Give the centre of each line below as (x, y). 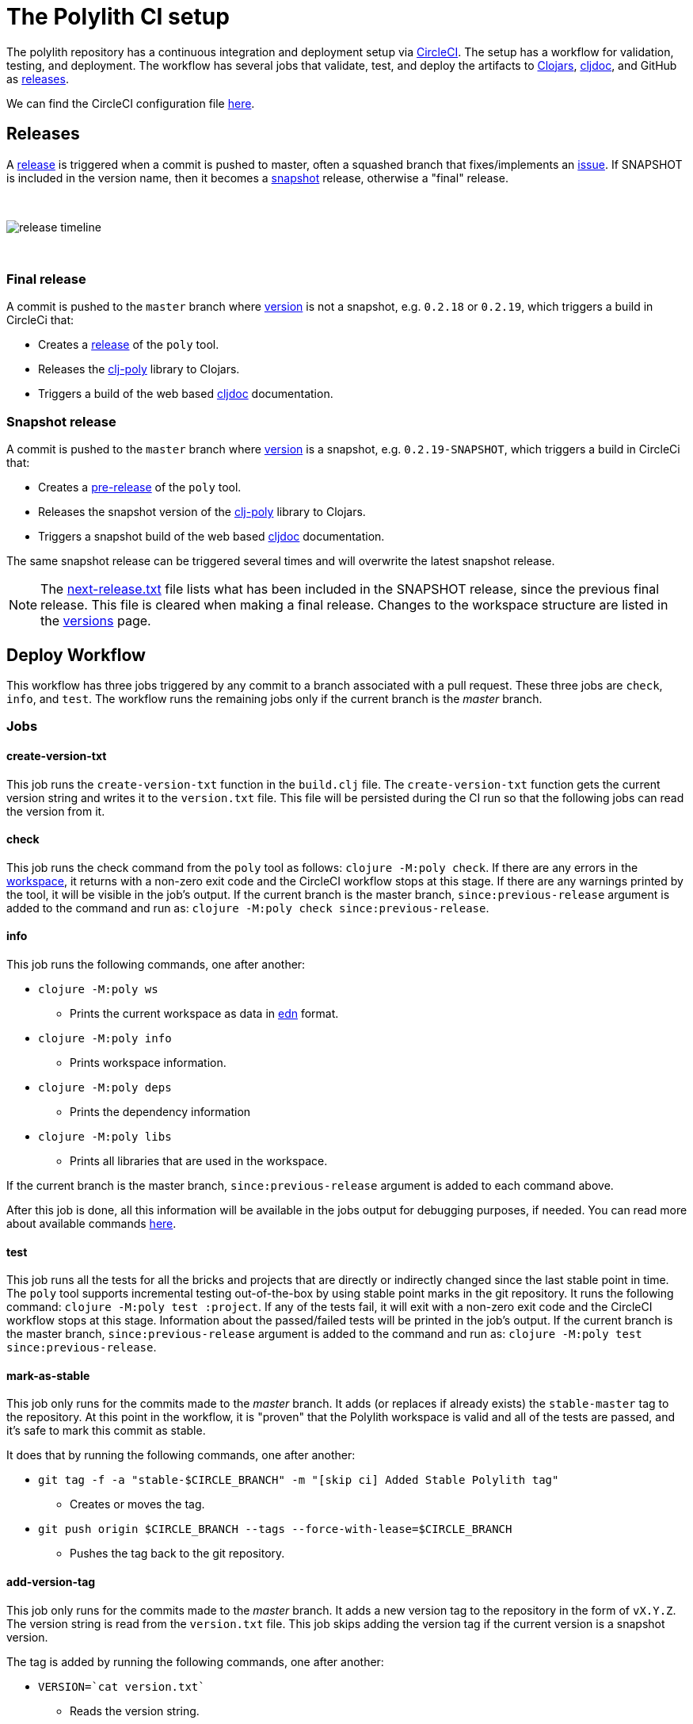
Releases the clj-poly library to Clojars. (139, 369)
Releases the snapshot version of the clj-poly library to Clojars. (202, 512)
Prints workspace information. (148, 1062)
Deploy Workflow (76, 655)
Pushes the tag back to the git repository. (177, 1554)
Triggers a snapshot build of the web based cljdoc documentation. (211, 537)
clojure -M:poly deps (105, 1087)
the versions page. (96, 621)
